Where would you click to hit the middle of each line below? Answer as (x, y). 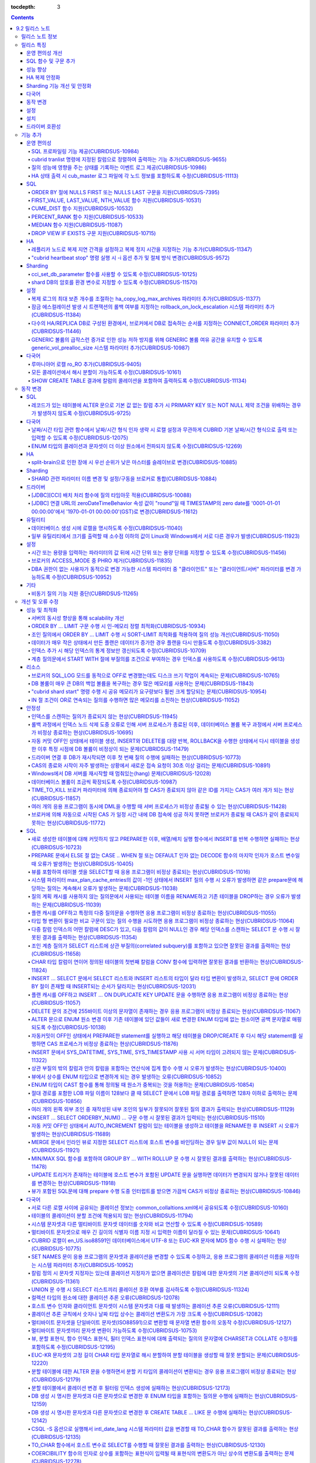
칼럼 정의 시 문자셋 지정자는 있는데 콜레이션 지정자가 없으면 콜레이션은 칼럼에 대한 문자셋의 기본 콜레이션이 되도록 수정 (165, 1273)
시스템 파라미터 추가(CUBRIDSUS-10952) (85, 1265)
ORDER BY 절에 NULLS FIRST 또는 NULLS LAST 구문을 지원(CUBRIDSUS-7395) (126, 192)
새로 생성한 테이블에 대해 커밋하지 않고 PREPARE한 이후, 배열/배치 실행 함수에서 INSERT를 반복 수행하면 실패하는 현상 (166, 839)
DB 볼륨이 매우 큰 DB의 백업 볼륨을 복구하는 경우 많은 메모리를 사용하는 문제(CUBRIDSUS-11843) (142, 684)
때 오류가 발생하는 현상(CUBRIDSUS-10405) (83, 864)
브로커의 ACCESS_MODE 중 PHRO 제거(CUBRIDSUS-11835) (102, 561)
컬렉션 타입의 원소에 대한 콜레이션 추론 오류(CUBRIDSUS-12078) (106, 1298)
